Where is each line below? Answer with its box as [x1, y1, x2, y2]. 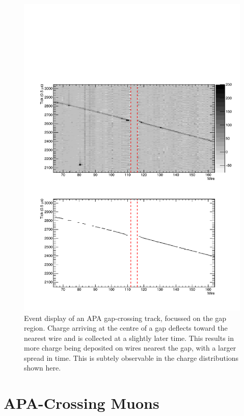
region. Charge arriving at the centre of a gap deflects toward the [24, 322, 228, 333]
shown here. [24, 362, 61, 373]
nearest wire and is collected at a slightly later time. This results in [24, 332, 234, 343]
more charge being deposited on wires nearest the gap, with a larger [24, 342, 236, 353]
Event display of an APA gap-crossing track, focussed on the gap [24, 312, 227, 323]
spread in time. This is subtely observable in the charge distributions [24, 352, 239, 363]
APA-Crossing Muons [4, 392, 159, 413]
